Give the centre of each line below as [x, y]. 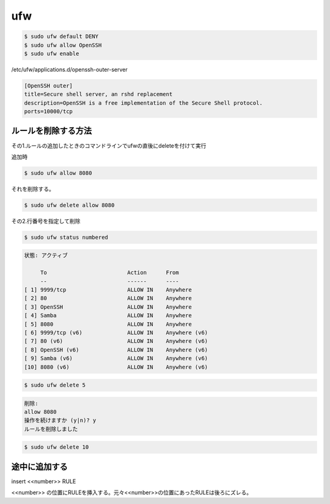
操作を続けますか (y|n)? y [60, 420]
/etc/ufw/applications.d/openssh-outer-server [69, 69]
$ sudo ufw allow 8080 [58, 173]
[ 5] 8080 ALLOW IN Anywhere [108, 324]
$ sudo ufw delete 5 [55, 385]
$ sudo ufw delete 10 [57, 447]
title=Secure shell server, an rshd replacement [98, 94]
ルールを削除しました [51, 429]
